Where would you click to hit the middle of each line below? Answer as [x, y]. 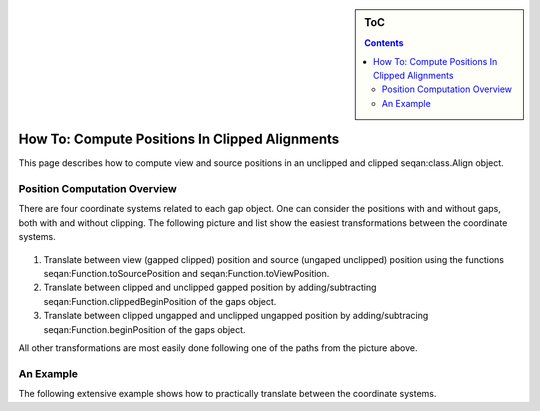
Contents [384, 43]
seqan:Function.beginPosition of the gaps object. [144, 329]
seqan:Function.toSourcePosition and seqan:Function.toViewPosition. [186, 274]
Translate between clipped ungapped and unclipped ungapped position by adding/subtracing [236, 316]
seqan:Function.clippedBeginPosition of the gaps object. [160, 301]
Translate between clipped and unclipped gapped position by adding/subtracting [210, 287]
